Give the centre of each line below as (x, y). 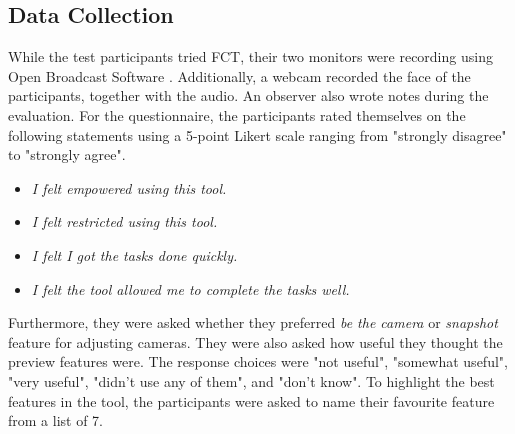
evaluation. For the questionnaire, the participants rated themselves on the (237, 114)
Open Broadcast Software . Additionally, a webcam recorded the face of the (239, 75)
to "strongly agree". (67, 154)
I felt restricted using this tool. (124, 221)
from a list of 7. (56, 420)
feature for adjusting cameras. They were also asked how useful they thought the (255, 341)
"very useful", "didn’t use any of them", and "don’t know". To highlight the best (251, 380)
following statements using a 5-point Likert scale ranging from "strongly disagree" (257, 134)
